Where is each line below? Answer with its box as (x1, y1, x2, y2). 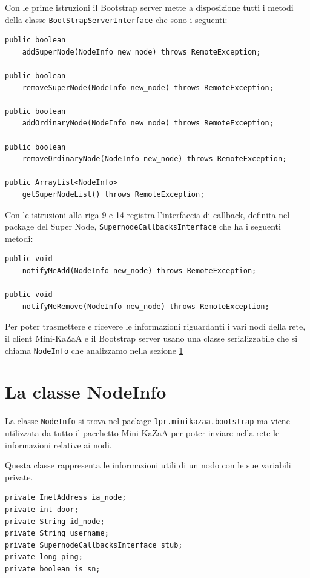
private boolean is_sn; (5, 564, 101, 573)
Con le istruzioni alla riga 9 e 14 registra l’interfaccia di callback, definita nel (5, 208, 290, 221)
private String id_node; (5, 517, 105, 526)
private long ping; (5, 553, 83, 562)
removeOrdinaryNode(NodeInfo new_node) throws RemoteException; (22, 154, 287, 164)
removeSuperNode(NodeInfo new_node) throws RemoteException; (22, 83, 274, 92)
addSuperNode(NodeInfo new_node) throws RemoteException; (22, 47, 261, 56)
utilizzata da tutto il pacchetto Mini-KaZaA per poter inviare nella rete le (5, 427, 280, 439)
